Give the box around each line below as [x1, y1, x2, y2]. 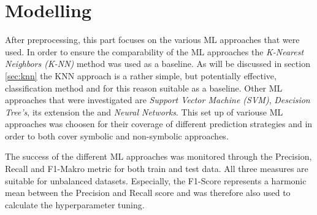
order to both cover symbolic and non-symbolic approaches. [5, 129, 229, 142]
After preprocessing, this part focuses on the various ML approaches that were [5, 33, 300, 46]
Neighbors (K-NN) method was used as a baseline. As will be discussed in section [5, 57, 310, 70]
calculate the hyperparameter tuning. [5, 198, 145, 211]
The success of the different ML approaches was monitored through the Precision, [5, 150, 312, 163]
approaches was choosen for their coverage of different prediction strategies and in [5, 117, 313, 130]
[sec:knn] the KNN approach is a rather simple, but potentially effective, [5, 69, 277, 82]
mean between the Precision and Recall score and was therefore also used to [5, 186, 291, 199]
